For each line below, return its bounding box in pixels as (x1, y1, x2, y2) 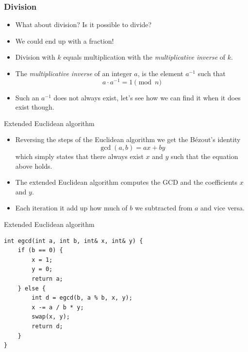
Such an (15, 92, 39, 102)
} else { (17, 285, 46, 292)
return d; (32, 322, 63, 330)
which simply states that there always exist (15, 151, 144, 161)
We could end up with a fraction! (15, 35, 114, 46)
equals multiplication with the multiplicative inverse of (63, 52, 226, 62)
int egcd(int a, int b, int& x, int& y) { (4, 237, 143, 244)
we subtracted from (135, 203, 193, 213)
